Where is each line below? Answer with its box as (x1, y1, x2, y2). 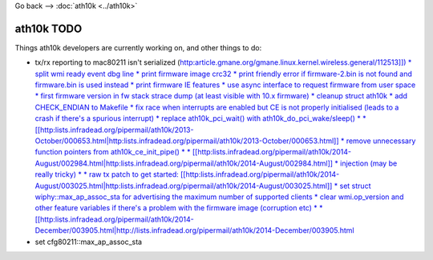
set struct (339, 181, 371, 190)
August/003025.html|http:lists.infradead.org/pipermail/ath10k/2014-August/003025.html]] (34, 181, 333, 190)
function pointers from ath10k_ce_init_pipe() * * (34, 147, 192, 157)
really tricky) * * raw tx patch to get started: (34, 170, 180, 179)
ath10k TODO (14, 22, 83, 35)
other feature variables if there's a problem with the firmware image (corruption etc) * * (34, 203, 324, 213)
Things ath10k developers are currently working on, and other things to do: (14, 42, 262, 52)
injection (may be (339, 158, 398, 168)
